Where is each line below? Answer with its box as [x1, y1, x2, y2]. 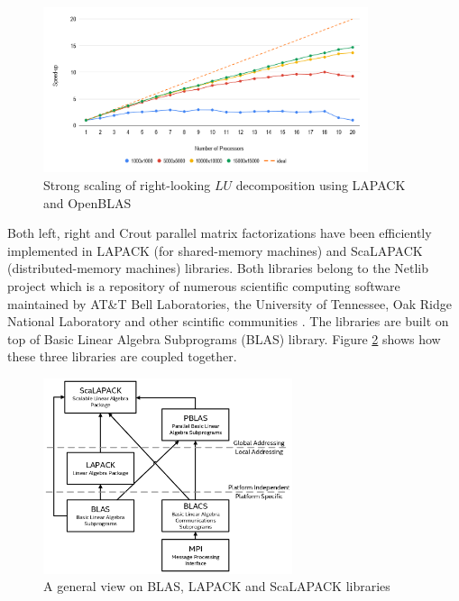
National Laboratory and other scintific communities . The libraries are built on [7, 312, 449, 331]
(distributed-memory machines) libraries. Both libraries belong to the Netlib [7, 259, 429, 278]
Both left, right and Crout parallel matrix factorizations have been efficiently [7, 223, 432, 242]
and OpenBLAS [43, 193, 132, 212]
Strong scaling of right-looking [43, 175, 211, 194]
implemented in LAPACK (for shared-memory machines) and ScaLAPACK [7, 241, 423, 260]
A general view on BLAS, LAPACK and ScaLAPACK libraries [43, 577, 390, 596]
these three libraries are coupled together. [7, 347, 237, 366]
